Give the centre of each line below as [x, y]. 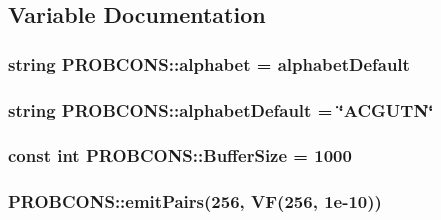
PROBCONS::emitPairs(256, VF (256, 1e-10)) [195, 201]
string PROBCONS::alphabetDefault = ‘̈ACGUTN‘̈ [221, 109]
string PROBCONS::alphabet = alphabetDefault [209, 63]
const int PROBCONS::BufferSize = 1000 [180, 155]
